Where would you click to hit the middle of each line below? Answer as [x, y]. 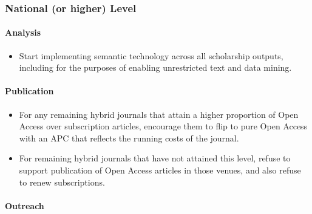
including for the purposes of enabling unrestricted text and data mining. [155, 67]
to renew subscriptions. [62, 182]
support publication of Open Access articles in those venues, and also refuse [160, 170]
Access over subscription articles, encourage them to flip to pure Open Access [163, 126]
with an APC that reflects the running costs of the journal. [129, 138]
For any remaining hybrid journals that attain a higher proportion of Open [159, 114]
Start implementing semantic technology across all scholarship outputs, [151, 55]
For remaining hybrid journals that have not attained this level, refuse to [155, 158]
